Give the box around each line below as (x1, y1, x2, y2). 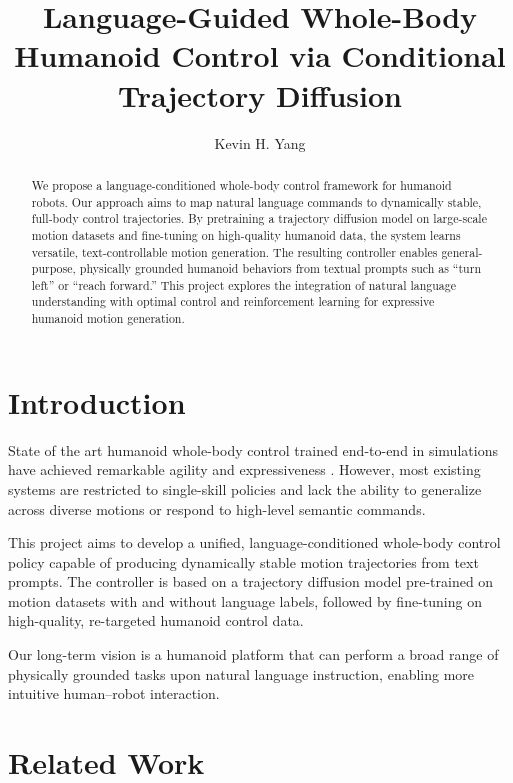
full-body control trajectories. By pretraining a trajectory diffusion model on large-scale (31, 210, 487, 227)
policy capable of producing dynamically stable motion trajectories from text (8, 551, 479, 572)
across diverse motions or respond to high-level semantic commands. (8, 498, 426, 519)
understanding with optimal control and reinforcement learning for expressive (31, 293, 435, 310)
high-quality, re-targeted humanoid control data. (8, 610, 304, 631)
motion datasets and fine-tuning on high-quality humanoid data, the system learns (31, 226, 461, 243)
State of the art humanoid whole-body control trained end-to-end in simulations (8, 439, 498, 460)
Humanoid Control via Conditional (14, 35, 506, 76)
